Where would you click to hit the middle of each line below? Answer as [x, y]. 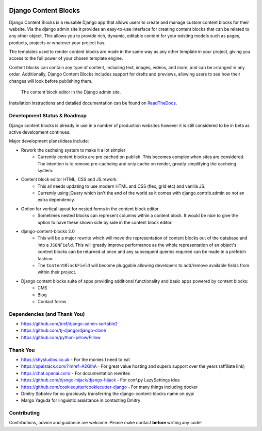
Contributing [24, 413]
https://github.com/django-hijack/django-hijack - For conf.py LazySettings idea [100, 380]
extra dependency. [56, 200]
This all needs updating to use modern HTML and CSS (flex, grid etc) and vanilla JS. [122, 186]
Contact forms [52, 301]
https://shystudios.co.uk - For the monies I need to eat [75, 359]
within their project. [57, 272]
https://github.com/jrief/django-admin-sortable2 [69, 324]
